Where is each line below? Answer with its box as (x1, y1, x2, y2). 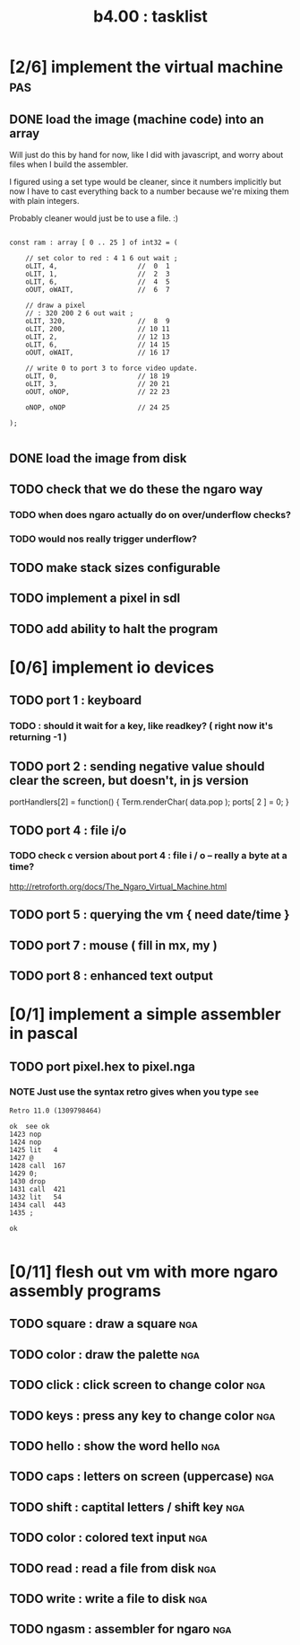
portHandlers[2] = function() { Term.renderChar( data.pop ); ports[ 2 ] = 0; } (9, 796, 289, 807)
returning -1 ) (9, 731, 67, 743)
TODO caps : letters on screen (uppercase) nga (9, 1469, 275, 1484)
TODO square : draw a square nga (9, 1316, 199, 1332)
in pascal (9, 1024, 79, 1043)
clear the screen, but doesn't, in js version (9, 772, 249, 787)
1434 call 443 (9, 1201, 66, 1210)
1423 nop (9, 1130, 42, 1139)
